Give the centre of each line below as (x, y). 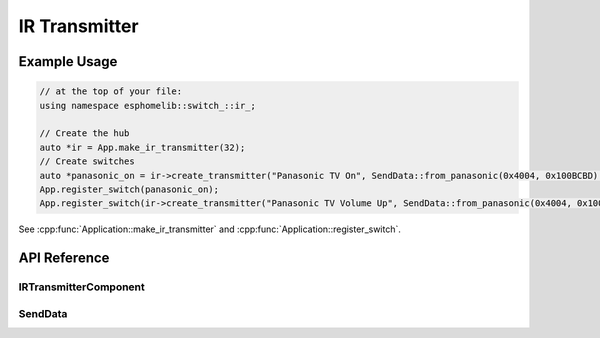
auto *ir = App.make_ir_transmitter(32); (142, 147)
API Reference (64, 258)
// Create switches (87, 161)
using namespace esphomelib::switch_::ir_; (148, 105)
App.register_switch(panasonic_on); (129, 189)
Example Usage (68, 61)
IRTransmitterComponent (81, 287)
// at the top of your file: (111, 91)
